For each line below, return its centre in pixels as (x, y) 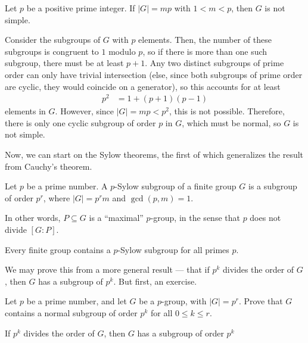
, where (57, 197)
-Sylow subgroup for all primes (173, 249)
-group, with (184, 301)
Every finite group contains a (58, 249)
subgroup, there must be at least (64, 63)
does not (265, 218)
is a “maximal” (116, 218)
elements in (25, 111)
